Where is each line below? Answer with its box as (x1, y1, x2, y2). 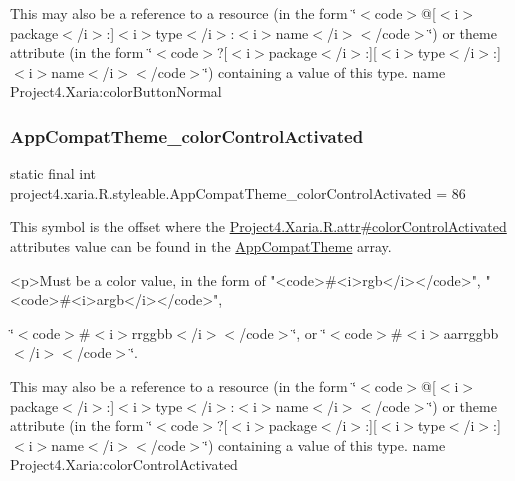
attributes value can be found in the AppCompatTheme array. (10, 235, 392, 256)
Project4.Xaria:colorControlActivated (10, 454, 238, 475)
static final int (10, 163, 97, 184)
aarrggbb (443, 322, 499, 343)
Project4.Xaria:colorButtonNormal (10, 81, 222, 102)
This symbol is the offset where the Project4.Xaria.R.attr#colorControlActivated (10, 216, 507, 237)
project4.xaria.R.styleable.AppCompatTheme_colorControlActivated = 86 (10, 182, 466, 203)
